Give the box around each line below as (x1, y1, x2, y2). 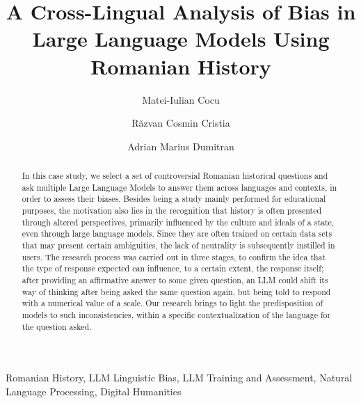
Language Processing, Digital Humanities (6, 384, 182, 398)
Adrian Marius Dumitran (127, 139, 234, 153)
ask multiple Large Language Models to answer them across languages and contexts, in (22, 181, 337, 193)
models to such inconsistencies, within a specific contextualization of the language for (22, 308, 331, 320)
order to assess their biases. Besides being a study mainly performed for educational (22, 193, 326, 205)
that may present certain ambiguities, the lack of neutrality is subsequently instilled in (22, 239, 335, 251)
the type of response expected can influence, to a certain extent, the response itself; (22, 262, 324, 274)
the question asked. (22, 320, 92, 332)
